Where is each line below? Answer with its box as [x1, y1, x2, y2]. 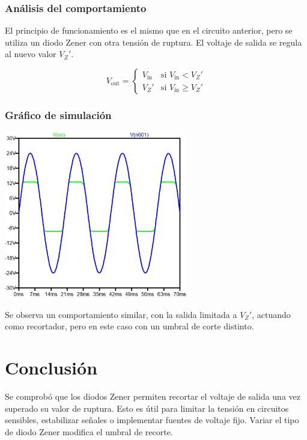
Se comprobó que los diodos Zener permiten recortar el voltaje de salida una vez [5, 390, 300, 403]
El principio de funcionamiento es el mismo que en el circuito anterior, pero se [5, 24, 293, 37]
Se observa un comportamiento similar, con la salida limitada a [5, 308, 237, 320]
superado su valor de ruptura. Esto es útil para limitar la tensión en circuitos [5, 402, 289, 414]
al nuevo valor [5, 47, 56, 60]
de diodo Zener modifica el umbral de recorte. [5, 425, 173, 438]
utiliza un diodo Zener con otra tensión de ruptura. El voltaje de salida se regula [5, 35, 302, 48]
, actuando [252, 308, 291, 320]
